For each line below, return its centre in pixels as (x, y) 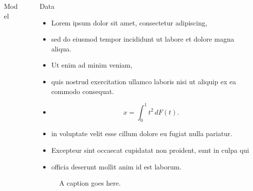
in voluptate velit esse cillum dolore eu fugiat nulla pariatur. (142, 133)
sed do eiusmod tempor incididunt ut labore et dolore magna (143, 39)
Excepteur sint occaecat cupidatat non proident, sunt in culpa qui (150, 150)
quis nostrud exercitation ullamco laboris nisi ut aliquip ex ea (144, 81)
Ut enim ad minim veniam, (92, 65)
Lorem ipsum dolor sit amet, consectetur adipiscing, (129, 22)
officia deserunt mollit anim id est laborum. (116, 166)
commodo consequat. (83, 91)
